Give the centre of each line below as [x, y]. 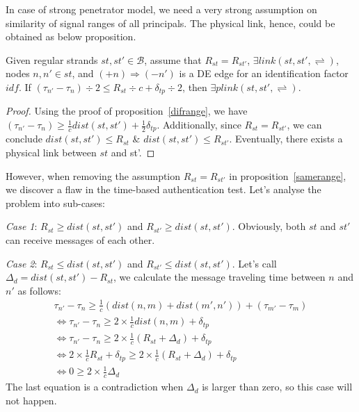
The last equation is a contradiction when [95, 387]
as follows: [39, 290]
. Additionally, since [199, 125]
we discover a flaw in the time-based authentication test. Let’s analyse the [163, 189]
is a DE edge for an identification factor [264, 73]
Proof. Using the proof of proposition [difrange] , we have [127, 111]
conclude [24, 139]
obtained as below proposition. [71, 36]
